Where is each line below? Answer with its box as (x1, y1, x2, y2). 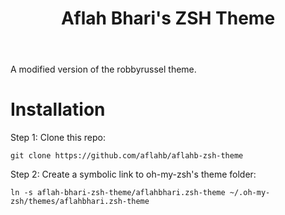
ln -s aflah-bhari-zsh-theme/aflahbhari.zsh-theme (10, 188, 226, 198)
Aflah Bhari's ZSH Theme (60, 7, 276, 30)
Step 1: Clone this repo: (10, 132, 106, 144)
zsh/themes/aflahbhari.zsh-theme (10, 197, 150, 207)
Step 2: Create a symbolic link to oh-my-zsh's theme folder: (10, 168, 257, 181)
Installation (10, 98, 106, 121)
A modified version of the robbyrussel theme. (10, 63, 197, 76)
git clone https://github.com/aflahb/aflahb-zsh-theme (10, 151, 244, 161)
